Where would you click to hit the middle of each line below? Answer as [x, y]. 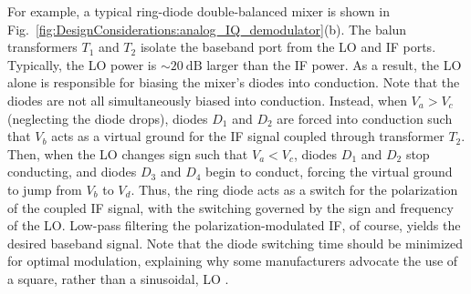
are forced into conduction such [365, 118]
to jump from [45, 189]
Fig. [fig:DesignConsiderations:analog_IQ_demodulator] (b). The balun [207, 29]
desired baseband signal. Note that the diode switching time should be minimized [235, 243]
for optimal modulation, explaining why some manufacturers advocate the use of [233, 261]
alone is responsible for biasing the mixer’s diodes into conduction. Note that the [234, 82]
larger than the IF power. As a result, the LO [334, 64]
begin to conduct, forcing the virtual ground [329, 172]
